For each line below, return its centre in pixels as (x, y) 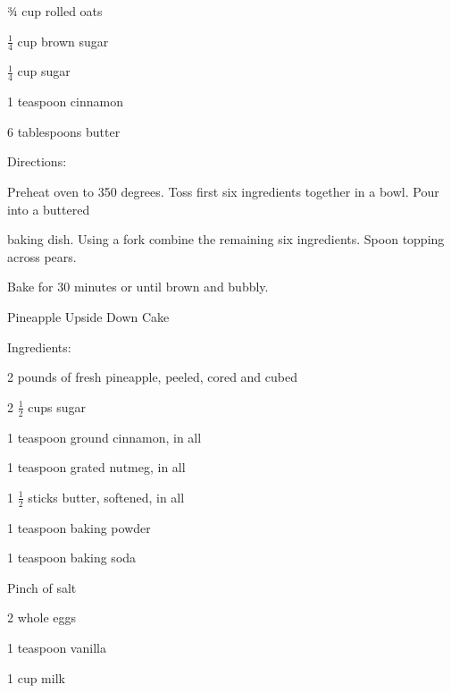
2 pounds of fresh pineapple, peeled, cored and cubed (152, 377)
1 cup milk (36, 677)
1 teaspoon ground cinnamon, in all (104, 437)
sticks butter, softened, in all (106, 497)
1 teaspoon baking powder (79, 527)
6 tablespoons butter (64, 131)
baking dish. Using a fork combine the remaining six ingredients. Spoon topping (226, 239)
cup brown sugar (63, 41)
